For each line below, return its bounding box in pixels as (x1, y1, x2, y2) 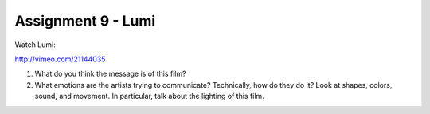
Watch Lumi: (14, 40, 56, 49)
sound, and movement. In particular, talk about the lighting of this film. (34, 92, 264, 101)
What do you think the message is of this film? (34, 69, 186, 79)
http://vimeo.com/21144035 (14, 54, 106, 64)
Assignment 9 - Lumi (14, 12, 156, 29)
